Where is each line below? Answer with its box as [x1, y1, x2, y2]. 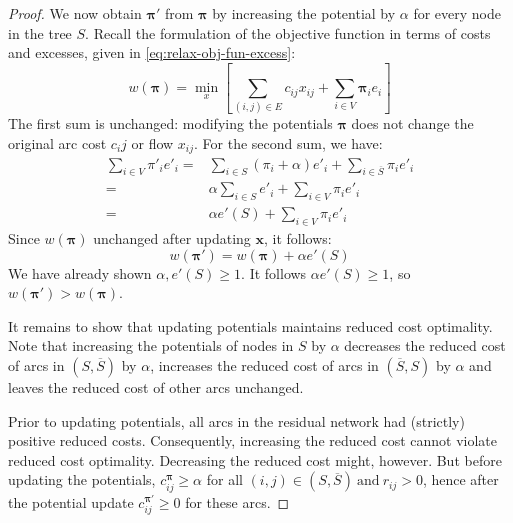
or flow [131, 133, 174, 154]
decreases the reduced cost [344, 335, 506, 356]
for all [206, 469, 243, 490]
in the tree [8, 22, 72, 43]
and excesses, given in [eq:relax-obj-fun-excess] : [8, 42, 296, 63]
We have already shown [8, 262, 152, 283]
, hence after [422, 469, 499, 490]
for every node [413, 3, 501, 23]
